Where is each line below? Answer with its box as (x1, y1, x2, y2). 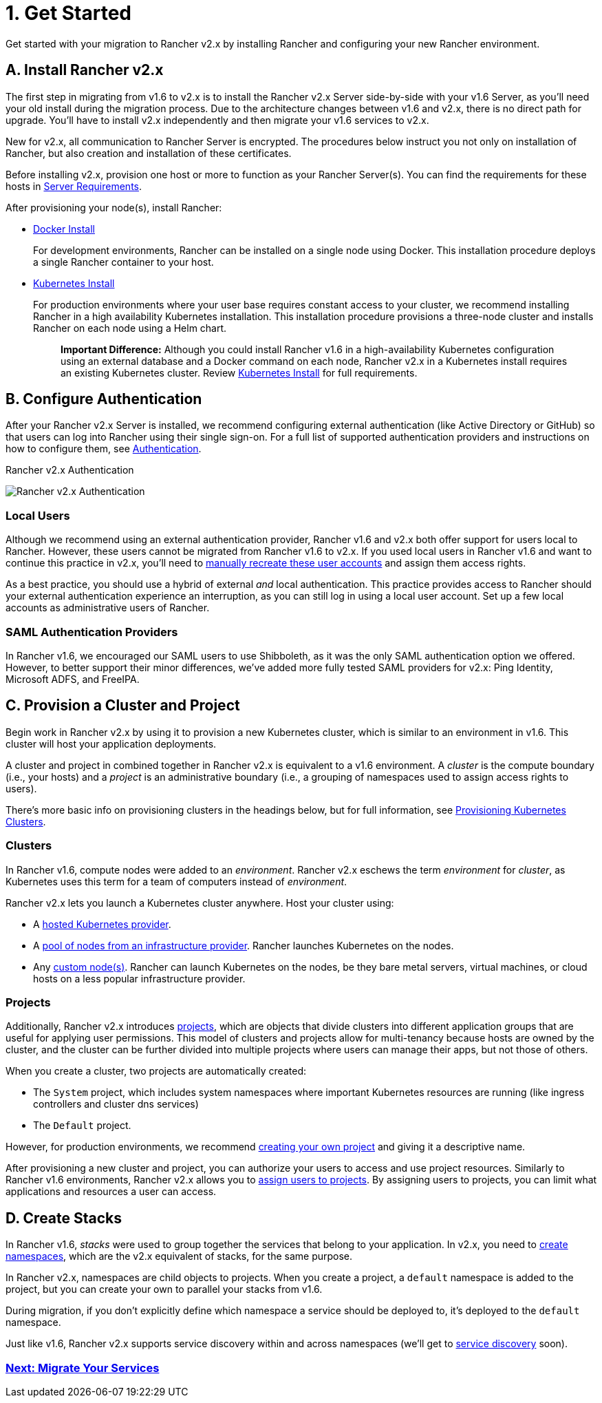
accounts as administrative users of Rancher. (6, 602, 210, 614)
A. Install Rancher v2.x (6, 61, 164, 79)
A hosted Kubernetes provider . (33, 918, 171, 930)
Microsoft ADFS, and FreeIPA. (6, 673, 140, 685)
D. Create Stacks (6, 1209, 122, 1227)
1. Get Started (6, 1, 132, 25)
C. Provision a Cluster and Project (6, 697, 240, 715)
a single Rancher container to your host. (33, 255, 214, 268)
